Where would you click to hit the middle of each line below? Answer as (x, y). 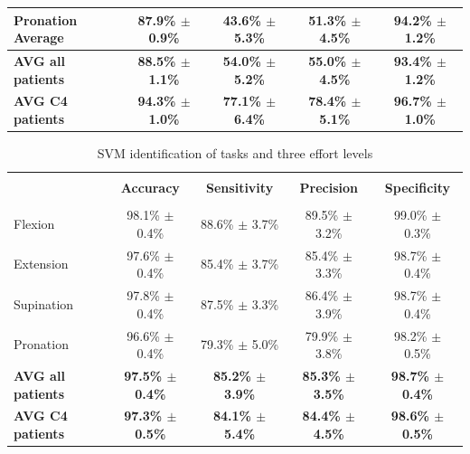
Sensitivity (240, 188)
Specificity (418, 188)
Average (39, 38)
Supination (44, 303)
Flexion (34, 224)
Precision (329, 188)
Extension (41, 264)
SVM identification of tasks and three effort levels (235, 153)
